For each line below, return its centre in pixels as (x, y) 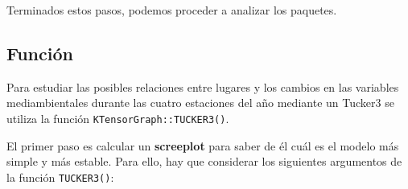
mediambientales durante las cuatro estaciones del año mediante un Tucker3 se (200, 103)
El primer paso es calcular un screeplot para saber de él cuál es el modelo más (203, 145)
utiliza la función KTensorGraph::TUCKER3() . (118, 118)
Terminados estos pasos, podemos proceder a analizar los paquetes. (172, 10)
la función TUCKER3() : (60, 177)
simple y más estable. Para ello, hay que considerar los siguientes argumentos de (204, 161)
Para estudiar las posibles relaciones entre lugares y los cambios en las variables (203, 86)
